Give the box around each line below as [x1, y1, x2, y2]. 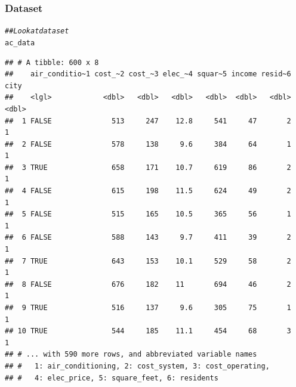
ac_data [5, 38, 35, 47]
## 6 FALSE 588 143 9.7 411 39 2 [5, 233, 291, 242]
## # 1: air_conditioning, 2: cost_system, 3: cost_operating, [5, 361, 270, 370]
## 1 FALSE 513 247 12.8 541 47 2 [5, 116, 291, 125]
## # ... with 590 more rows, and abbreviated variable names [5, 350, 257, 359]
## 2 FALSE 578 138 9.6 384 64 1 [5, 140, 291, 148]
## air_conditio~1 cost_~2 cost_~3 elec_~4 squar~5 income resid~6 [5, 70, 291, 79]
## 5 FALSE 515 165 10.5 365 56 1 [5, 210, 291, 219]
